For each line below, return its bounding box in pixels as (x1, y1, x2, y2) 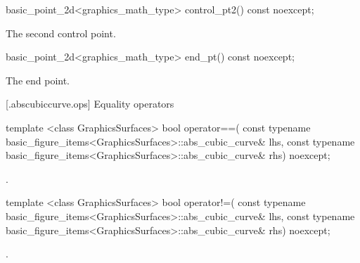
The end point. (6, 72, 70, 87)
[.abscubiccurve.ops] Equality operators (6, 96, 174, 111)
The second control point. (6, 25, 116, 40)
